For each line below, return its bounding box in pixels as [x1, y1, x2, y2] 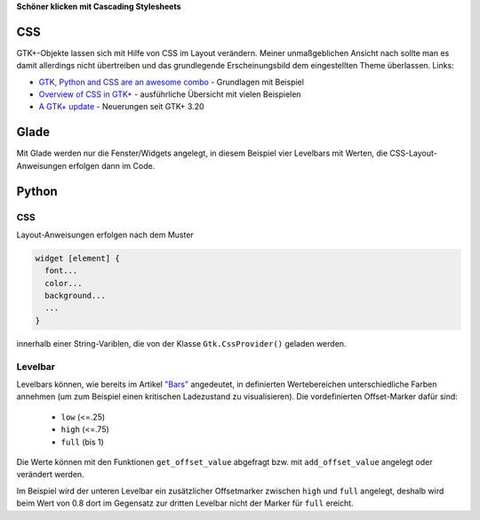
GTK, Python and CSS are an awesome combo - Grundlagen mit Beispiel [38, 76, 304, 87]
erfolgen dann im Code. [68, 160, 156, 171]
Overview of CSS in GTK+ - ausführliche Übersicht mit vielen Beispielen [38, 89, 301, 100]
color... [44, 278, 83, 288]
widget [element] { [35, 253, 120, 263]
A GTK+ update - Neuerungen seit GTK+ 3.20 [38, 101, 204, 112]
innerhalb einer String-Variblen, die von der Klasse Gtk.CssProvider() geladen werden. [16, 338, 347, 348]
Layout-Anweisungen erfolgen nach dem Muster [16, 229, 195, 240]
